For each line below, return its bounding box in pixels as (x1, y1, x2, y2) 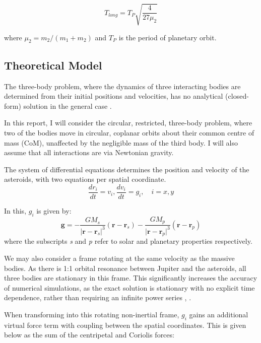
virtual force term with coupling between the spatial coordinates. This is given (4, 319, 246, 330)
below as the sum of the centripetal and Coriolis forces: (4, 329, 174, 340)
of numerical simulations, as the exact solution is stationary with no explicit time (4, 282, 255, 293)
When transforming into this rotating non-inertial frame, (4, 309, 179, 319)
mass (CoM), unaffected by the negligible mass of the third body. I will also (4, 137, 238, 148)
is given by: (36, 205, 72, 216)
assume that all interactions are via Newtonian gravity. (4, 147, 174, 158)
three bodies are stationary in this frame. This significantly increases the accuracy (4, 272, 257, 283)
